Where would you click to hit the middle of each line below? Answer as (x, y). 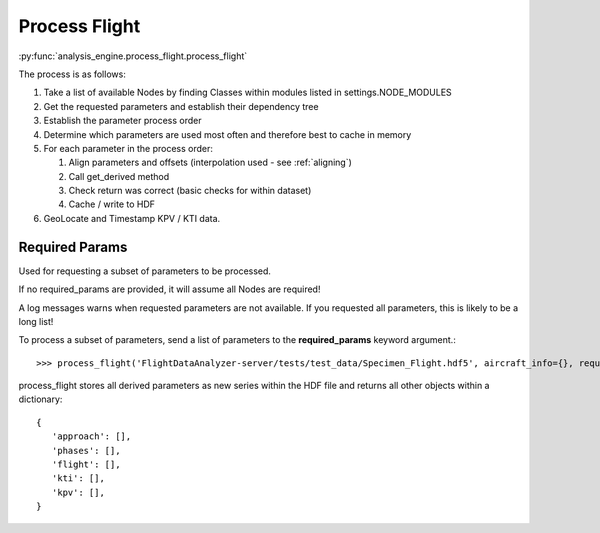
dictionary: (40, 399)
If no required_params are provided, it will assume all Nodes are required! (169, 289)
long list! (36, 321)
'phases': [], (86, 450)
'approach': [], (91, 436)
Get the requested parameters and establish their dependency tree (181, 106)
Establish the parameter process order (122, 121)
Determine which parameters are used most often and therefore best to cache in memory (227, 134)
